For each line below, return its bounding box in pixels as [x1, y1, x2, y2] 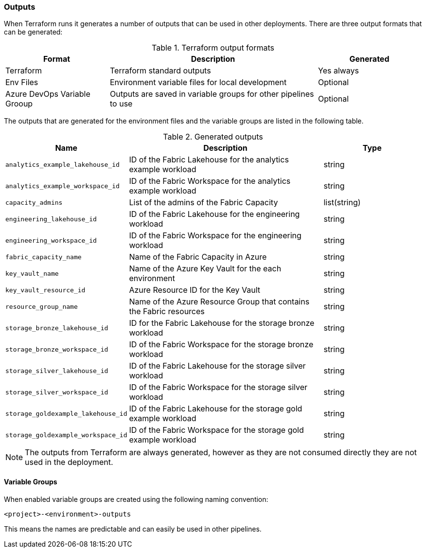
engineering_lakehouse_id [5, 215, 97, 223]
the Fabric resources [129, 306, 205, 317]
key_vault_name [5, 269, 59, 277]
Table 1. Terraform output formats [152, 43, 274, 53]
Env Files [5, 77, 38, 88]
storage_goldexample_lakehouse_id [5, 410, 127, 417]
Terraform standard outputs [110, 66, 211, 76]
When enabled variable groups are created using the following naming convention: [4, 495, 268, 503]
